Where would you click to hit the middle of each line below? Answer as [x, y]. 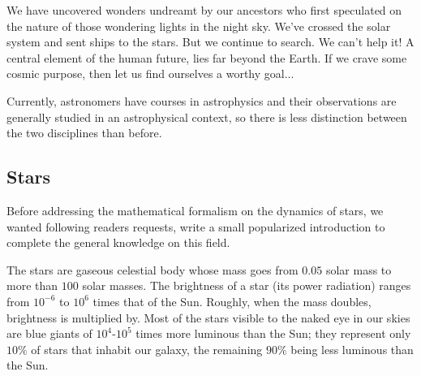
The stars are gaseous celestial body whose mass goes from [153, 269]
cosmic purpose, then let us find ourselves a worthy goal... [150, 73]
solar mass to [359, 269]
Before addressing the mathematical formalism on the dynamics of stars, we [195, 210]
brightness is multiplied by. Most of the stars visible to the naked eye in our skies [208, 317]
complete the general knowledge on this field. [118, 242]
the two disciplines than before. [84, 133]
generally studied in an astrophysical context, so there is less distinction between [207, 117]
